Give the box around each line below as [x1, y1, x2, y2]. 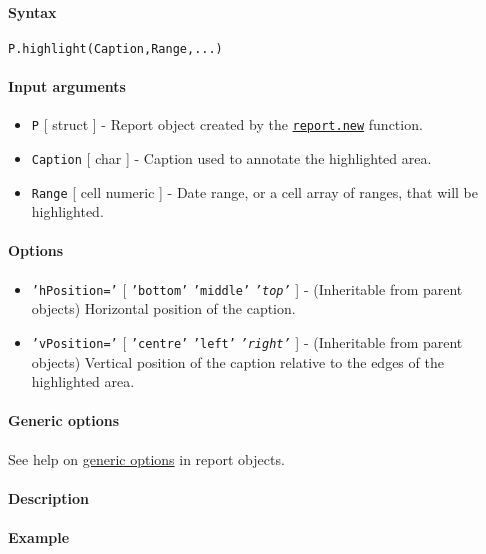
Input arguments [8, 76, 126, 97]
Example [8, 526, 70, 547]
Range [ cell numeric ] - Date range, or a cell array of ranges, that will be [31, 181, 478, 202]
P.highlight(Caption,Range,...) [8, 41, 223, 56]
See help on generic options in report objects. [8, 448, 285, 469]
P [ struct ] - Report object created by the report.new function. [31, 114, 423, 135]
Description [8, 487, 90, 508]
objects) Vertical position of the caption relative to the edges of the [31, 351, 444, 372]
